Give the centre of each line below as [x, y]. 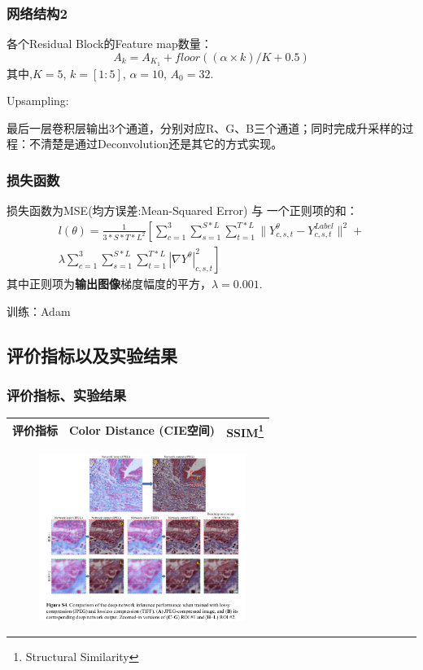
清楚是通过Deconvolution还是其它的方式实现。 [161, 144]
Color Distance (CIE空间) [142, 430]
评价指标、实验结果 [67, 394]
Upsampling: [38, 101]
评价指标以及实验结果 [92, 355]
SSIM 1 [245, 431]
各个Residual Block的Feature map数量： [109, 44]
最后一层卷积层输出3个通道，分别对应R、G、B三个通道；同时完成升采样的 [205, 127]
